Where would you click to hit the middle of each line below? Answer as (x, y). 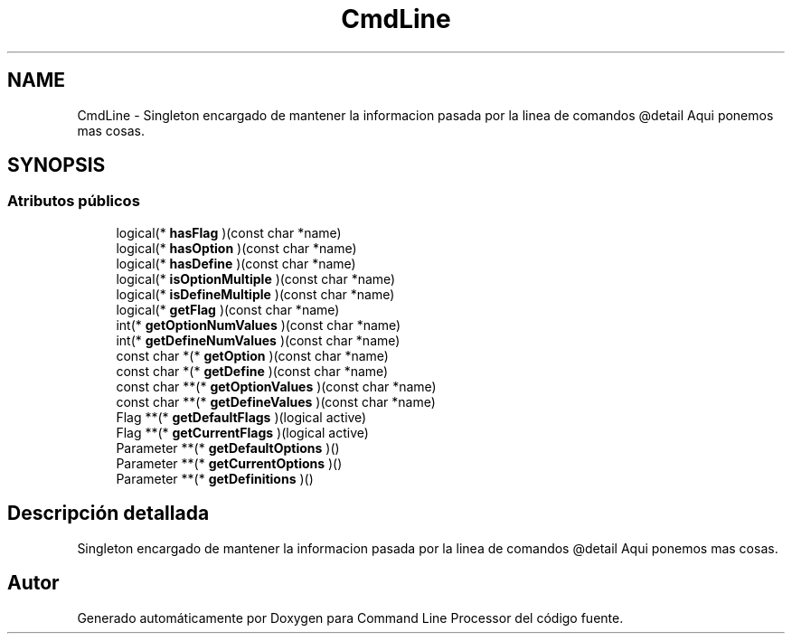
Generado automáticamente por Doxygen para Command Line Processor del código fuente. (350, 617)
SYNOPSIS (57, 165)
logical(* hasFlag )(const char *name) (229, 232)
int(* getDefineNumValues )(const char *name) (258, 340)
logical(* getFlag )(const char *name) (228, 309)
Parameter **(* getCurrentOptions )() (229, 463)
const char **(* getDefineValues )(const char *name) (276, 401)
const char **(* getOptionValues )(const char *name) (276, 386)
